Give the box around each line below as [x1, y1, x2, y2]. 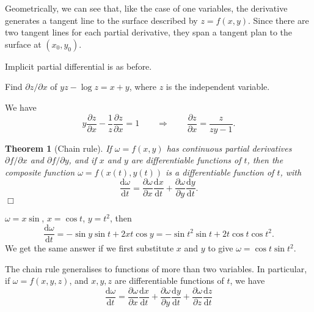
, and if [68, 154, 97, 166]
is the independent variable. [166, 80, 270, 93]
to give [208, 242, 233, 254]
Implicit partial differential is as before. [5, 59, 152, 72]
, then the [247, 154, 283, 166]
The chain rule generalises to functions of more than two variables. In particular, [5, 262, 307, 275]
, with [280, 165, 302, 178]
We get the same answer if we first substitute [5, 242, 174, 254]
